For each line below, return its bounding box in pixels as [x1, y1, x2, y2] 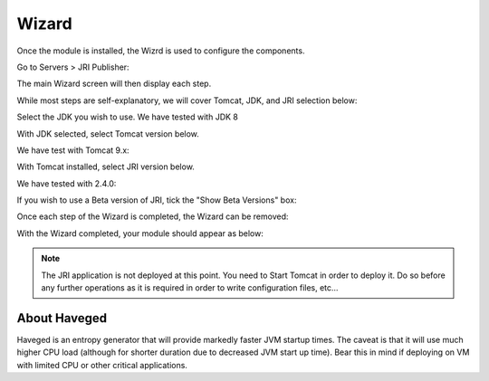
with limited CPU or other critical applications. [16, 359, 187, 370]
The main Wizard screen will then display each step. [16, 78, 212, 90]
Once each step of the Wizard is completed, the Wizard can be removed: [16, 211, 289, 222]
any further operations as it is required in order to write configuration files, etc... [41, 282, 339, 293]
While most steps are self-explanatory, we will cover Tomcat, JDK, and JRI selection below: [16, 95, 358, 106]
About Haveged [16, 310, 108, 326]
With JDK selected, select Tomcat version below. [16, 128, 199, 139]
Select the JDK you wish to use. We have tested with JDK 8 [16, 111, 239, 122]
